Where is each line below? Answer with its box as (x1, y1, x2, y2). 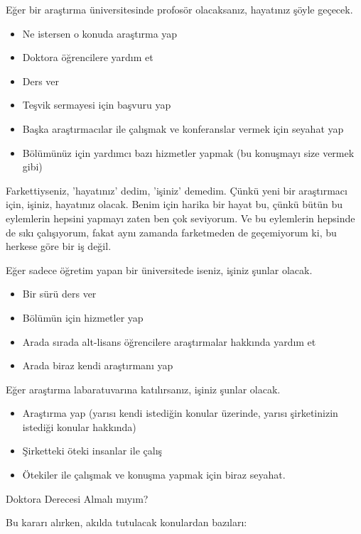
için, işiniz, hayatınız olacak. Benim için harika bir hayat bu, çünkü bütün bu (6, 197, 343, 212)
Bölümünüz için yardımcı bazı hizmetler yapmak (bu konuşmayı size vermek (22, 145, 355, 160)
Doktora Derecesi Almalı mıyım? (6, 491, 149, 506)
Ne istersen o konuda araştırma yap (22, 26, 178, 40)
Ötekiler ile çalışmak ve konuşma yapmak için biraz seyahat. (22, 467, 286, 482)
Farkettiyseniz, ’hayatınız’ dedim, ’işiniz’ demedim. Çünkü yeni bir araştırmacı (6, 182, 347, 197)
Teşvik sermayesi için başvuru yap (22, 97, 171, 112)
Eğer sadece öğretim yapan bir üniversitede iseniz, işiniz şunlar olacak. (6, 262, 313, 277)
